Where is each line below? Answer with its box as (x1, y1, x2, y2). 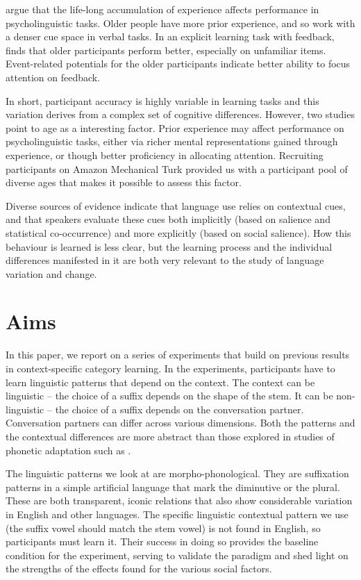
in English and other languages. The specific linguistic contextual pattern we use (6, 506, 349, 521)
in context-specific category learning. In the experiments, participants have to (6, 361, 335, 375)
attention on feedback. (6, 69, 101, 84)
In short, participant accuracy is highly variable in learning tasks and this (6, 93, 319, 108)
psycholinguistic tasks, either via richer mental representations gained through (6, 134, 338, 149)
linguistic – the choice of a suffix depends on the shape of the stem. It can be (6, 388, 333, 403)
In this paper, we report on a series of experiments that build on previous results (6, 347, 350, 362)
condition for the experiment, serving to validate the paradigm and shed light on (6, 547, 349, 562)
